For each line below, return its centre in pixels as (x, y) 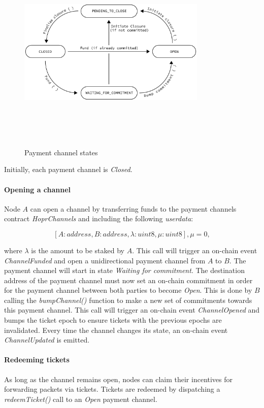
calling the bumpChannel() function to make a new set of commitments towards (128, 300)
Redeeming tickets (37, 360)
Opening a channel (38, 189)
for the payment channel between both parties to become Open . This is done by (128, 290)
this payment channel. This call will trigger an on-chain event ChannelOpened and (132, 310)
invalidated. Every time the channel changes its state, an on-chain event (116, 330)
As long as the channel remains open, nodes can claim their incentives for (119, 379)
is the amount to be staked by (78, 250)
